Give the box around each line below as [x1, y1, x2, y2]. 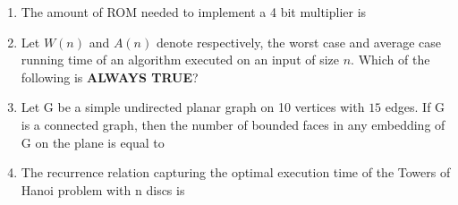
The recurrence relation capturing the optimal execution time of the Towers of [21, 163, 451, 182]
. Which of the [351, 50, 430, 69]
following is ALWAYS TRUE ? [21, 67, 199, 86]
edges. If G [385, 98, 445, 116]
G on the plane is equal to [21, 132, 165, 151]
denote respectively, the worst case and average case [156, 32, 441, 51]
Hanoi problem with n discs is [21, 180, 185, 199]
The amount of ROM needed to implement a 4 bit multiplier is [21, 3, 367, 21]
